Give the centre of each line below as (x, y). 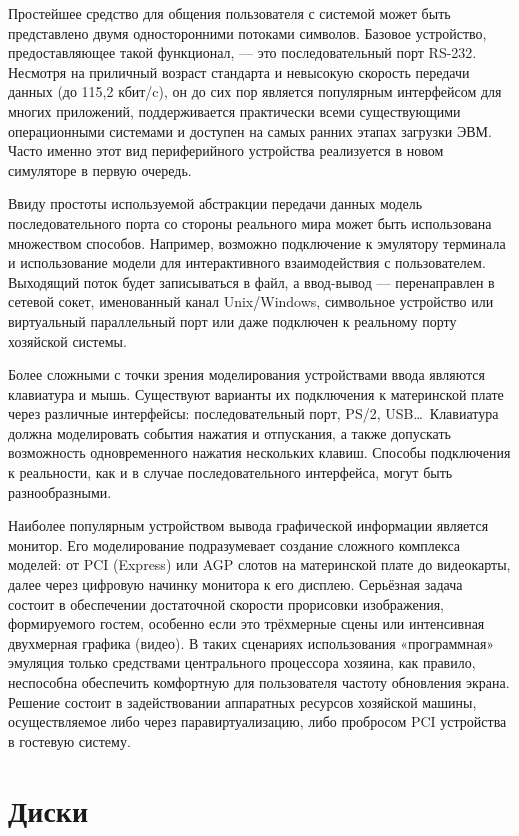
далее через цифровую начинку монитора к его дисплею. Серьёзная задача (235, 584)
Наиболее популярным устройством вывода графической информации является (248, 525)
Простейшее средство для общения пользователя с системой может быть (229, 13)
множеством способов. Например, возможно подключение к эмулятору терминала (257, 242)
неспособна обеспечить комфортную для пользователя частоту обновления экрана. (259, 682)
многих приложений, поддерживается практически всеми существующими (234, 110)
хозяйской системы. (67, 340)
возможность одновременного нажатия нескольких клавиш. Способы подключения (259, 452)
